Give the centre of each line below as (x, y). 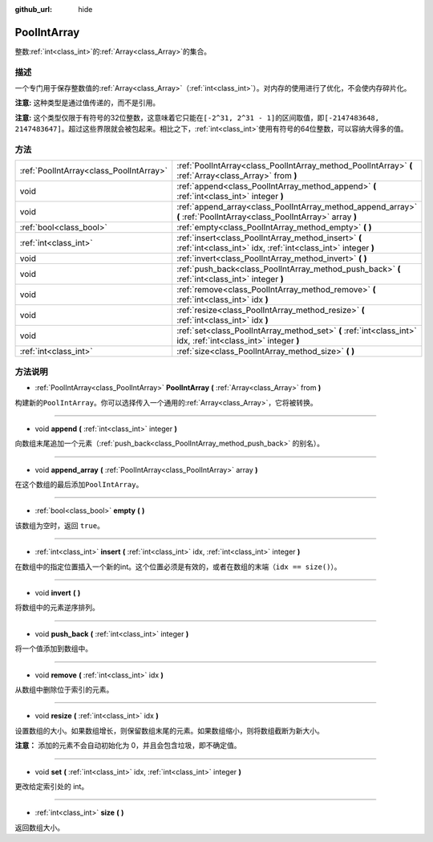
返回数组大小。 (39, 828)
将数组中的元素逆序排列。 (57, 608)
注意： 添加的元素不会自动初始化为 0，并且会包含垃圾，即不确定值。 (128, 746)
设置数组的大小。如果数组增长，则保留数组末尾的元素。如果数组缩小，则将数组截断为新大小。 (169, 730)
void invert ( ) (58, 593)
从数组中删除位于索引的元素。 (64, 689)
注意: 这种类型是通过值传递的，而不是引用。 (87, 103)
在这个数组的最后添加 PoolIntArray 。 (79, 485)
